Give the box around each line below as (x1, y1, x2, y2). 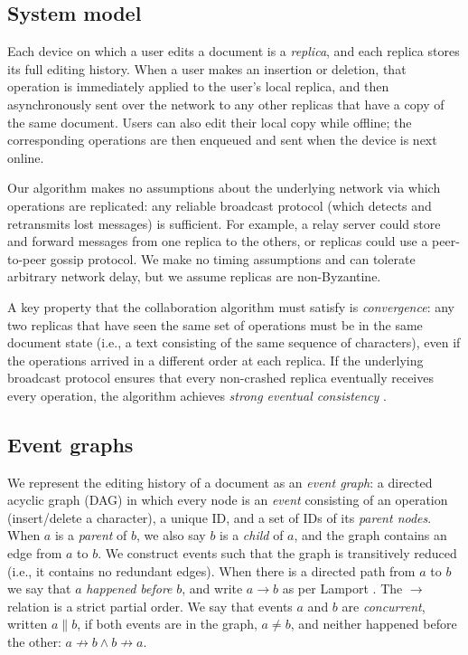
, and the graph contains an (294, 526, 447, 545)
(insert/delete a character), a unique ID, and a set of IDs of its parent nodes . (7, 508, 432, 527)
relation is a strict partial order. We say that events (7, 596, 293, 615)
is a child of (220, 526, 284, 545)
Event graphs (7, 430, 134, 458)
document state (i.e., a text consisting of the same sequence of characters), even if (7, 333, 461, 352)
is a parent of (54, 526, 127, 545)
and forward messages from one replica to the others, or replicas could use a (7, 232, 428, 251)
